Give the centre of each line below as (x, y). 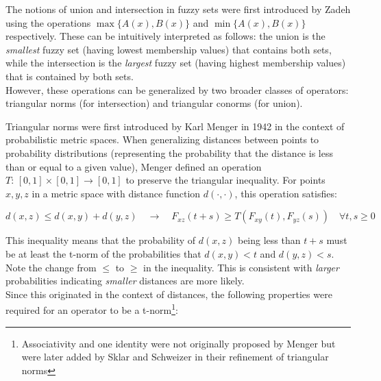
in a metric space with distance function (116, 193)
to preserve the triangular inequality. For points (225, 180)
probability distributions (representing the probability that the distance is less (169, 152)
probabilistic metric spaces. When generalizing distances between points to (162, 139)
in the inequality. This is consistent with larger (241, 267)
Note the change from (51, 267)
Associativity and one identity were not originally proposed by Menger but (179, 343)
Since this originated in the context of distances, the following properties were (169, 294)
